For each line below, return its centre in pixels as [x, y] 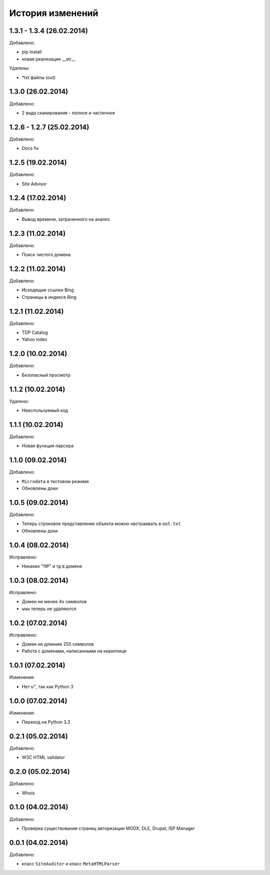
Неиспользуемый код [45, 410]
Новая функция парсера [48, 446]
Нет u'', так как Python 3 [47, 686]
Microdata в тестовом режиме [55, 481]
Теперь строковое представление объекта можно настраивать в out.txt [101, 524]
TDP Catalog [35, 332]
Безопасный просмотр [46, 375]
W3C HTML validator [43, 757]
